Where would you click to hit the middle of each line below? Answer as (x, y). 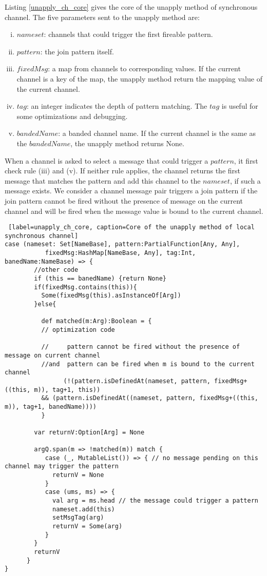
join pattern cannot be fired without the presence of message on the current (124, 200)
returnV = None (78, 475)
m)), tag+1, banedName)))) (51, 406)
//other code (56, 270)
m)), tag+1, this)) (67, 390)
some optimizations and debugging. (72, 116)
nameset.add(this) (84, 509)
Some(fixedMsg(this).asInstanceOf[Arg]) (111, 296)
